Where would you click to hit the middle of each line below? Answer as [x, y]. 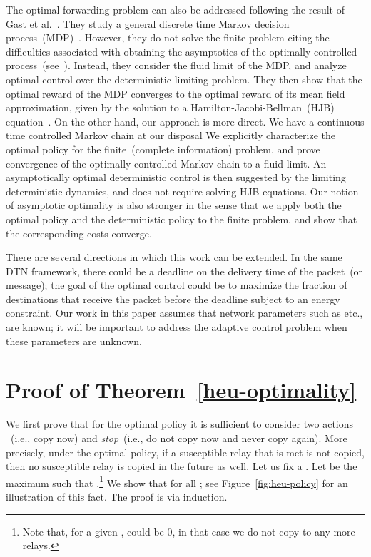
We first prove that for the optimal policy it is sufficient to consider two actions [180, 424]
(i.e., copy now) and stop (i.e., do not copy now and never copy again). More [179, 438]
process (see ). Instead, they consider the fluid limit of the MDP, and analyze [176, 65]
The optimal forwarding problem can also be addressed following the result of [175, 9]
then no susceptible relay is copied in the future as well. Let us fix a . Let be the [182, 466]
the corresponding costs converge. [79, 233]
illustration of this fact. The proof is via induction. [117, 496]
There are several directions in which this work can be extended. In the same [174, 257]
